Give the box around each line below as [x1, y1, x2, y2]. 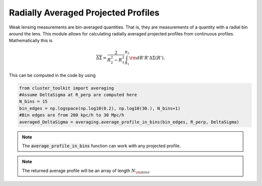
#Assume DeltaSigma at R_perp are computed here [19, 92, 137, 97]
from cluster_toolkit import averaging [19, 85, 114, 91]
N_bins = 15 [19, 99, 48, 104]
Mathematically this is [9, 38, 53, 44]
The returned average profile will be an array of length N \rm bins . [22, 168, 151, 174]
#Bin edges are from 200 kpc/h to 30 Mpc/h [19, 112, 125, 118]
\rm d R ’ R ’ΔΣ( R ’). [129, 55, 165, 61]
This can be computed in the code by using [9, 72, 96, 78]
